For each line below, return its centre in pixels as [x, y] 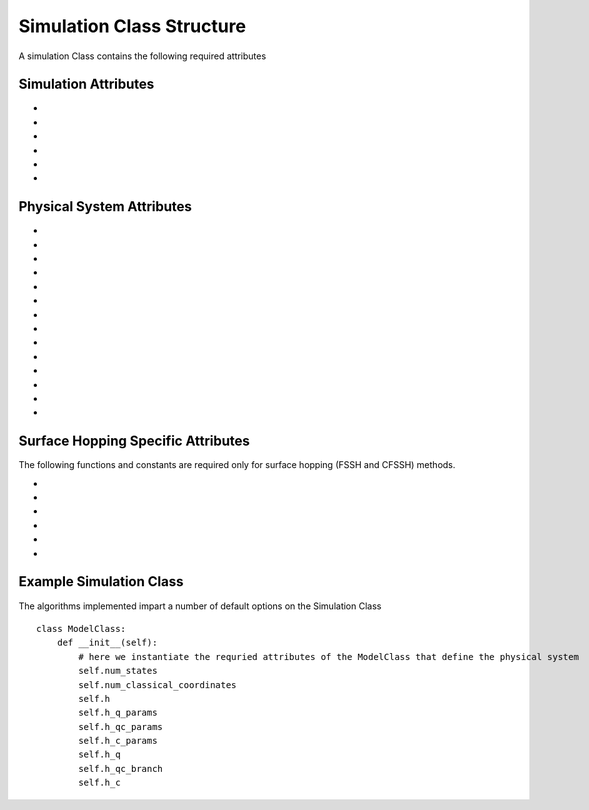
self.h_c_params [118, 741]
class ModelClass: [81, 628]
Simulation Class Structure [132, 26]
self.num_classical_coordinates [157, 684]
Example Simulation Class [101, 581]
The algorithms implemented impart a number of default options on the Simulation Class [200, 606]
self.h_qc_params [121, 726]
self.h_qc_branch [121, 768]
